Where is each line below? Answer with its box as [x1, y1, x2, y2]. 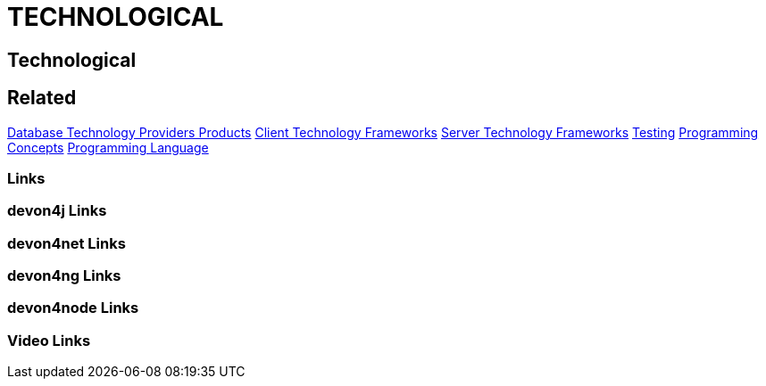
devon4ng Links [7, 267, 121, 285]
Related [7, 86, 77, 110]
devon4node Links [7, 299, 139, 317]
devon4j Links [7, 201, 107, 220]
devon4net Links [7, 234, 126, 252]
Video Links [7, 331, 91, 349]
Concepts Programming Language [7, 139, 209, 155]
